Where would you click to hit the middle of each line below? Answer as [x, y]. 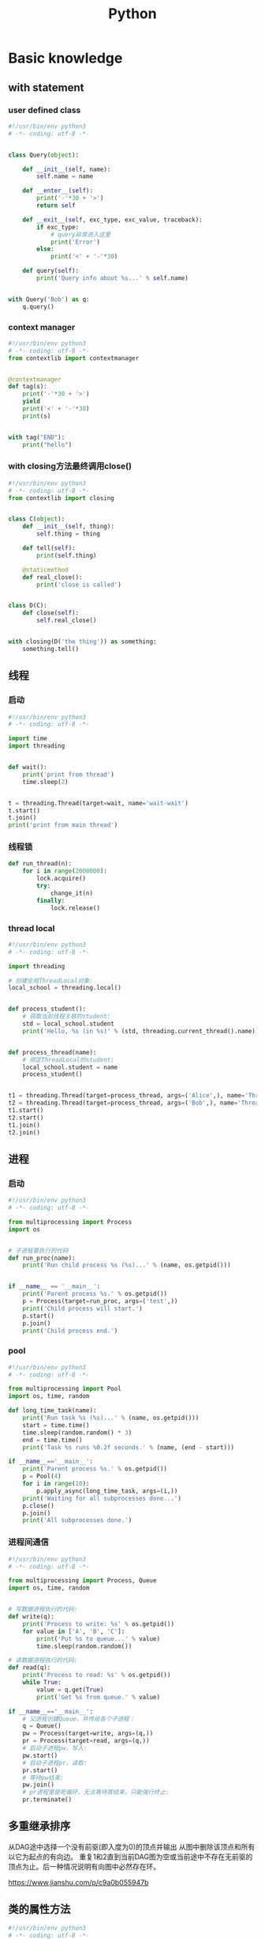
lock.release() [75, 908]
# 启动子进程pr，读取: [55, 1763]
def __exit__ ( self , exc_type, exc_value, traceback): [112, 220]
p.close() [39, 1505]
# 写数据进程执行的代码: [43, 1610]
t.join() [22, 818]
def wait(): [28, 767]
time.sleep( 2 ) [45, 782]
